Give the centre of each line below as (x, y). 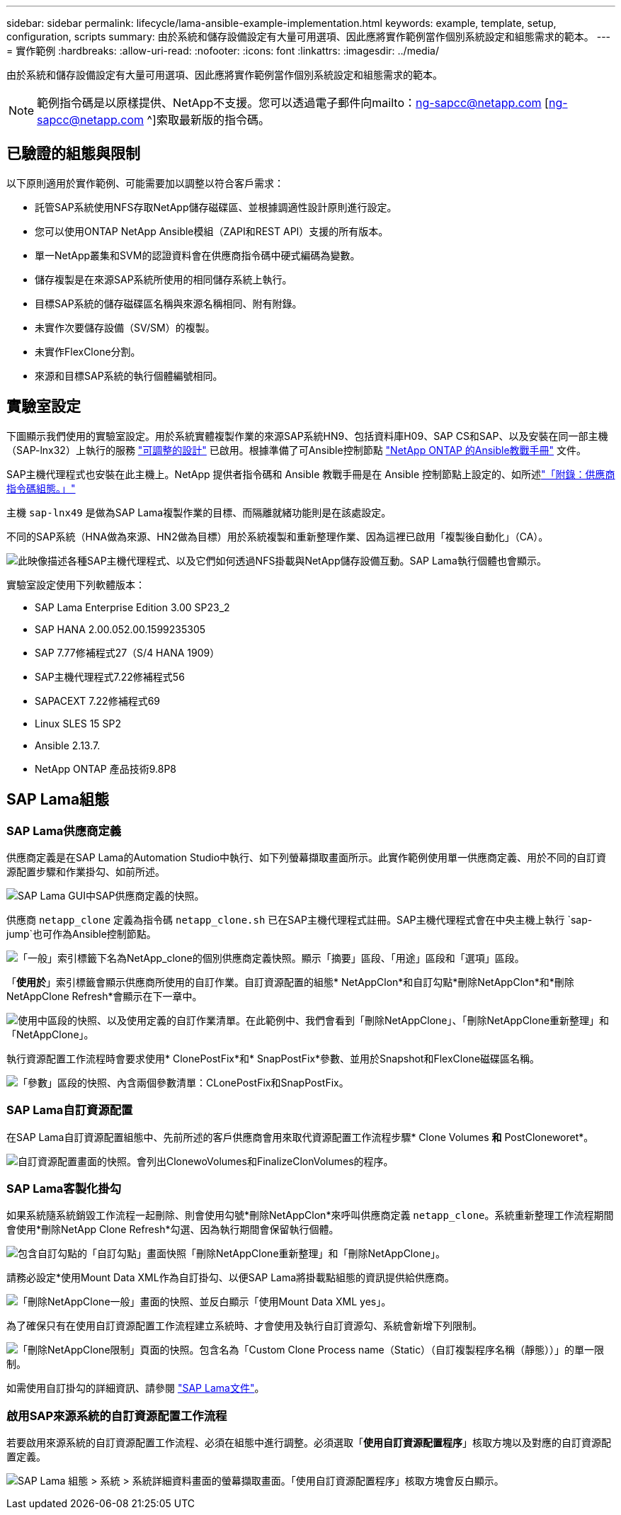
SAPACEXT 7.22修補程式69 (97, 700)
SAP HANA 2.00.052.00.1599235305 (120, 629)
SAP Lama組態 (58, 800)
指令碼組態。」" (41, 488)
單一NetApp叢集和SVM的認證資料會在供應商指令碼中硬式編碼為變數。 (198, 255)
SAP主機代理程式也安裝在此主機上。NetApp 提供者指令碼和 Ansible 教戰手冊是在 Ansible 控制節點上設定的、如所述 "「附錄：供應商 (311, 474)
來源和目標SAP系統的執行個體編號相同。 (129, 375)
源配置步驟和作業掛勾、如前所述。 (86, 871)
